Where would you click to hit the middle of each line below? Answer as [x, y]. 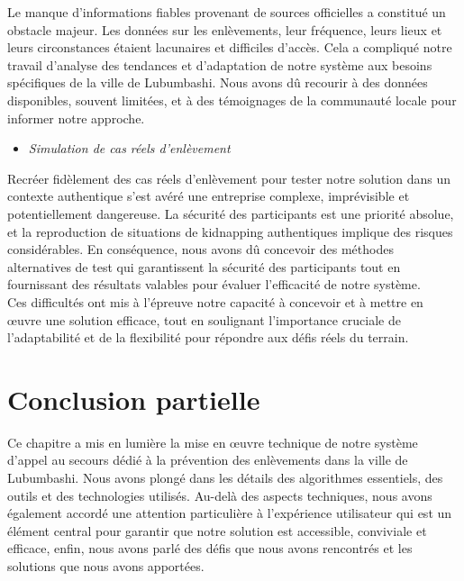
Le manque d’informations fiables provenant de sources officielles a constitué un [227, 12]
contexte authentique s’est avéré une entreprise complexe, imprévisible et [209, 196]
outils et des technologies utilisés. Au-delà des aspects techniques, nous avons [220, 495]
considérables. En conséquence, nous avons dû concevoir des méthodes [200, 249]
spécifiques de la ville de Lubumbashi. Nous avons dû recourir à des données [218, 82]
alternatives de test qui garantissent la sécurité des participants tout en [204, 266]
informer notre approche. [76, 118]
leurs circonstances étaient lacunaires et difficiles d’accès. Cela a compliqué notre [230, 47]
